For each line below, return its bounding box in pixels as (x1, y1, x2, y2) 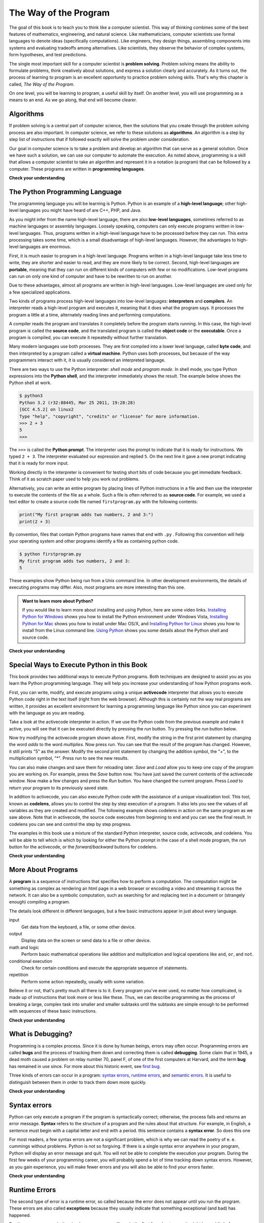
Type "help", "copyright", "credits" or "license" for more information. (19, 413, 200, 419)
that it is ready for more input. (9, 460, 69, 466)
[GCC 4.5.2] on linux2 (19, 407, 74, 412)
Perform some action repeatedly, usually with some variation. (21, 978, 145, 984)
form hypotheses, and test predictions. (9, 52, 88, 58)
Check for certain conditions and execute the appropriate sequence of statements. (21, 965, 188, 971)
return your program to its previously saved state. (9, 785, 109, 791)
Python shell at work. (9, 380, 52, 386)
